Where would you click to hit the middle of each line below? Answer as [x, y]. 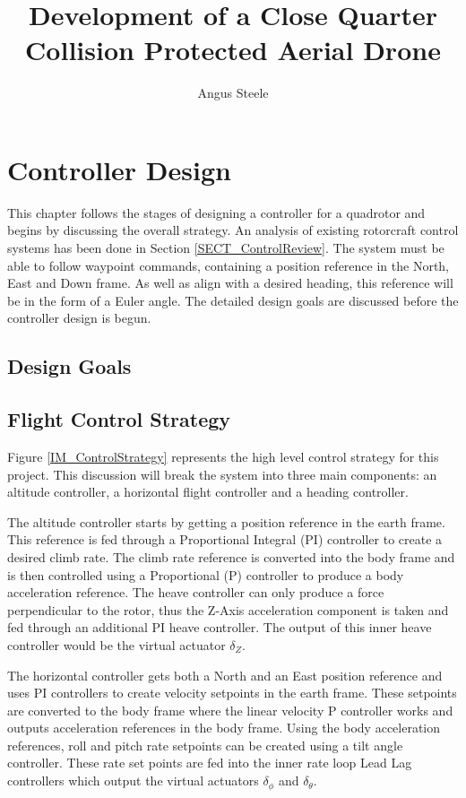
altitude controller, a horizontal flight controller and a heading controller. [208, 492]
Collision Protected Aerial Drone [233, 50]
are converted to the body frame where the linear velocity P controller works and [230, 710]
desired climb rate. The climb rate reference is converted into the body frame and [231, 556]
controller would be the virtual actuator [116, 644]
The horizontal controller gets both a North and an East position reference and [225, 675]
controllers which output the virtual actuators [133, 781]
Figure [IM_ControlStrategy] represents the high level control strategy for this [223, 456]
